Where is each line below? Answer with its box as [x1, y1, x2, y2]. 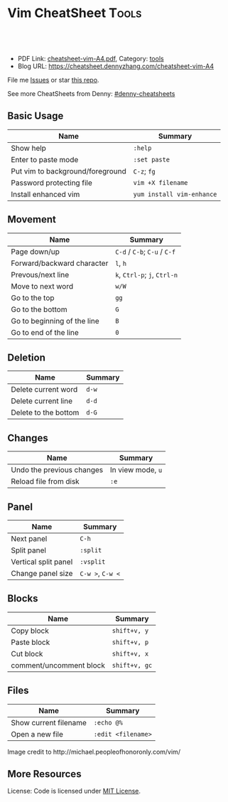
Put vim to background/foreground [11, 166, 126, 176]
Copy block [11, 626, 50, 636]
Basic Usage [7, 110, 64, 122]
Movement [7, 213, 57, 225]
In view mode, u [109, 465, 163, 475]
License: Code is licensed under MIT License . [7, 787, 141, 796]
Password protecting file [11, 178, 92, 188]
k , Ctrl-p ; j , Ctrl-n [114, 269, 178, 279]
